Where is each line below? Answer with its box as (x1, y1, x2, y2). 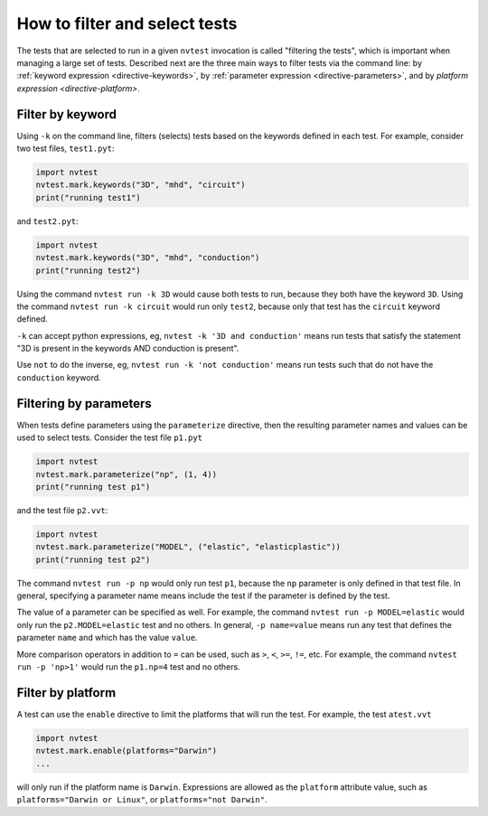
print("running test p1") (35, 482, 151, 492)
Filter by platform (16, 685, 117, 700)
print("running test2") (35, 265, 142, 276)
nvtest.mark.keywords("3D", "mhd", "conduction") (35, 253, 260, 263)
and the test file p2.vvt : (16, 504, 108, 515)
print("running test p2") (35, 554, 151, 565)
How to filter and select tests (16, 14, 238, 33)
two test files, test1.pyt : (16, 143, 115, 154)
